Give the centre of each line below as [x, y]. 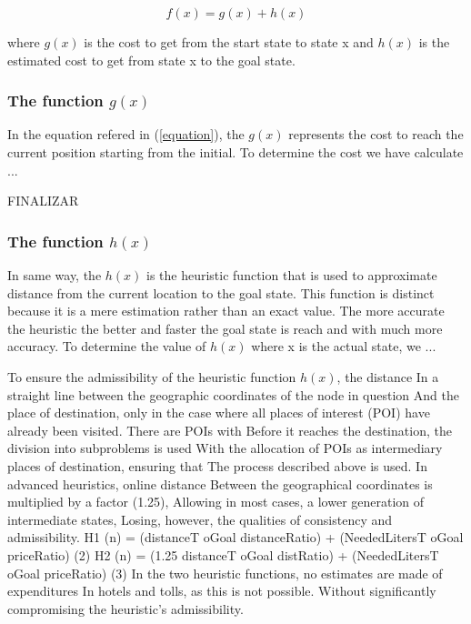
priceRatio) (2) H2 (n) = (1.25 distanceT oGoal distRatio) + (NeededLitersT [223, 554]
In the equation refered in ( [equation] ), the [126, 134]
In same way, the [55, 275]
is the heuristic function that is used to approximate [292, 275]
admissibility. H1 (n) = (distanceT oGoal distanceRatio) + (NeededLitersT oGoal [235, 537]
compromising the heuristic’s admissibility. [125, 608]
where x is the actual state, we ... [344, 346]
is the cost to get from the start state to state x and [229, 42]
